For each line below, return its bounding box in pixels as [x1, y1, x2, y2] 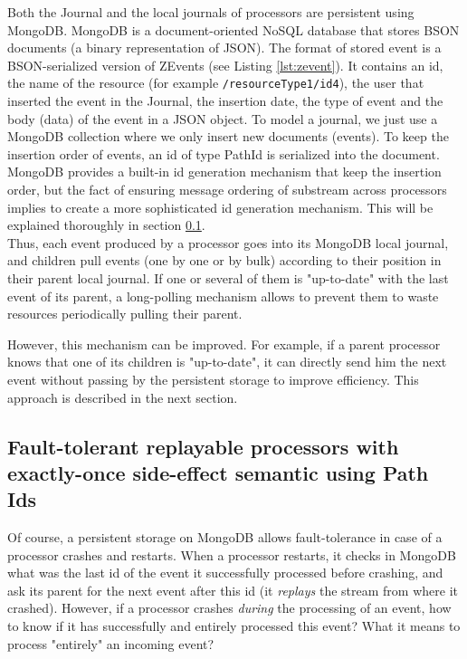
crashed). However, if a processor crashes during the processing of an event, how [7, 598, 452, 617]
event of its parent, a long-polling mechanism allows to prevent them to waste [7, 286, 439, 305]
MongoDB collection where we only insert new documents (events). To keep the [7, 127, 449, 146]
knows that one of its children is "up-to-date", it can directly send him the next [7, 352, 447, 371]
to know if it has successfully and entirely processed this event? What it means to [7, 616, 461, 635]
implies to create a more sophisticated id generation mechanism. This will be [7, 197, 434, 216]
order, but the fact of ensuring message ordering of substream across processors [7, 180, 447, 198]
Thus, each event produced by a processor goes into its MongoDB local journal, [7, 233, 449, 252]
